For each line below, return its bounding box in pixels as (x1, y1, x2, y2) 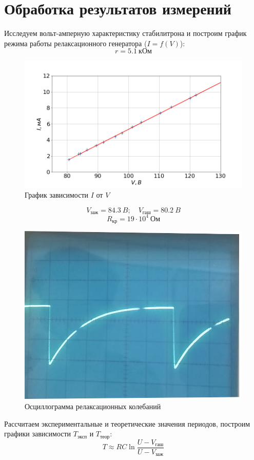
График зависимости (25, 189, 89, 200)
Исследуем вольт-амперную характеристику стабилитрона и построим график (4, 28, 247, 39)
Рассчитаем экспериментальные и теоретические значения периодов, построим (4, 418, 250, 429)
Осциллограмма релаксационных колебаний (25, 401, 161, 412)
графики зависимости (4, 428, 71, 439)
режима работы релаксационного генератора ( (4, 37, 147, 48)
